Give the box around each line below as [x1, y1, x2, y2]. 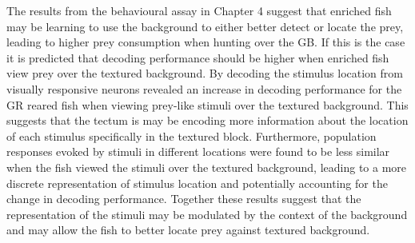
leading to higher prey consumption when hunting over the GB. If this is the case [6, 34, 405, 50]
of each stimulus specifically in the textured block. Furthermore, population [6, 127, 377, 144]
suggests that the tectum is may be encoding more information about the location [6, 112, 409, 129]
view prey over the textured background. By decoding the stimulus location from [6, 65, 404, 82]
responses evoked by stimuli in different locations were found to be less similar [6, 143, 390, 160]
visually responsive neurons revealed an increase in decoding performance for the [6, 80, 402, 97]
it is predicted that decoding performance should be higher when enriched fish [6, 49, 389, 66]
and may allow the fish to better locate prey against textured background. [6, 221, 370, 238]
